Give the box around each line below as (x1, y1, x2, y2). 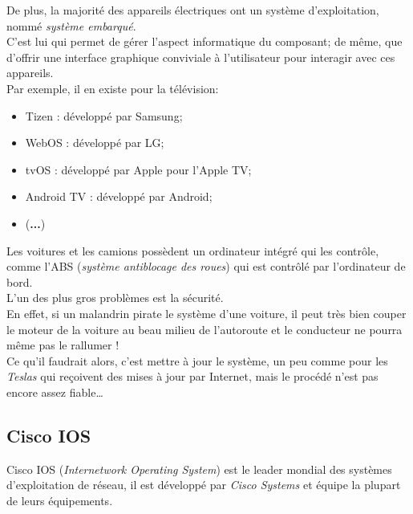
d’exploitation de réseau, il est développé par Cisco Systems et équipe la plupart (6, 476, 401, 493)
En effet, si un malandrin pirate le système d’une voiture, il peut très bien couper (6, 304, 407, 321)
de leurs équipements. (6, 492, 113, 508)
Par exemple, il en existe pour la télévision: (6, 80, 219, 96)
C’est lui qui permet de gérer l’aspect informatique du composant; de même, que (6, 33, 403, 50)
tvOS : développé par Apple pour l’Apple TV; (25, 161, 252, 177)
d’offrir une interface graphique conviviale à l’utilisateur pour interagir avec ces (6, 48, 395, 65)
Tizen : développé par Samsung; (25, 107, 183, 124)
